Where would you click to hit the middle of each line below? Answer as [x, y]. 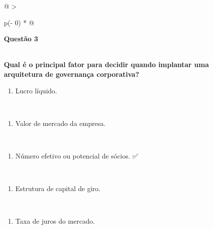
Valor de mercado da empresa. [61, 123]
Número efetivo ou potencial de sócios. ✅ [77, 155]
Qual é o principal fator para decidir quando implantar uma [106, 64]
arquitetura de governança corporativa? [71, 74]
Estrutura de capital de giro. [58, 188]
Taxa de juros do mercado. [55, 221]
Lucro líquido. [36, 90]
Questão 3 [21, 39]
